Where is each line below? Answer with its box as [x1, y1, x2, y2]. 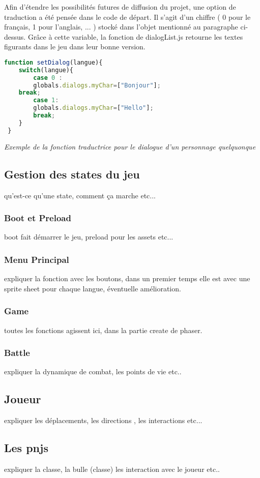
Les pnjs [4, 440, 48, 456]
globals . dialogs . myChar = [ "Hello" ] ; [33, 104, 154, 112]
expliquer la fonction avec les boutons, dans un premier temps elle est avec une [4, 273, 250, 284]
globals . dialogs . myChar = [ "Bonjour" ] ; [33, 81, 161, 89]
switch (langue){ [18, 66, 74, 74]
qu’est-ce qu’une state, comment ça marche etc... [4, 190, 156, 200]
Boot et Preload [4, 212, 71, 224]
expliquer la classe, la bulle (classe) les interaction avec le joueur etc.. [4, 463, 220, 474]
